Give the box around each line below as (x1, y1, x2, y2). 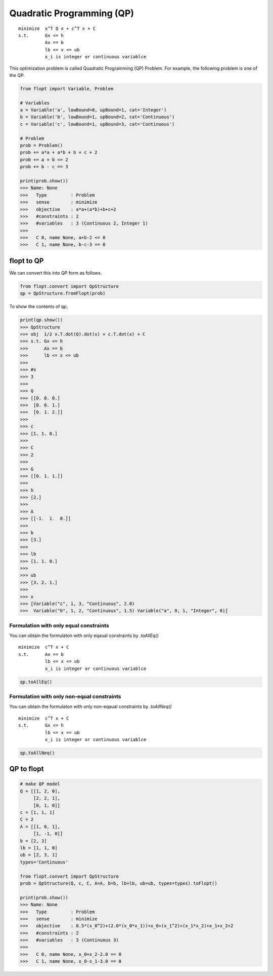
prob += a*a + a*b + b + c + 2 (20, 149, 98, 156)
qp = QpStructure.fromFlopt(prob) (20, 290, 106, 296)
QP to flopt (9, 765, 44, 773)
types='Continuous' (20, 859, 68, 865)
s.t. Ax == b (18, 651, 64, 657)
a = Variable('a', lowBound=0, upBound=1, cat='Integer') (20, 107, 167, 113)
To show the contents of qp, (9, 304, 68, 310)
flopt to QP (9, 256, 44, 265)
